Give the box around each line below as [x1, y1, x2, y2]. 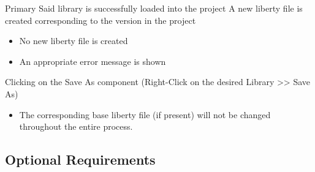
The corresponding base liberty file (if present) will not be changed [19, 108, 271, 121]
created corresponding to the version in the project [5, 13, 196, 26]
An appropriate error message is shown [19, 54, 166, 67]
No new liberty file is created [19, 34, 128, 47]
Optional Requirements [5, 150, 156, 169]
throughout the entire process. [19, 120, 133, 133]
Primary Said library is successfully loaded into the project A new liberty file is [5, 2, 303, 14]
